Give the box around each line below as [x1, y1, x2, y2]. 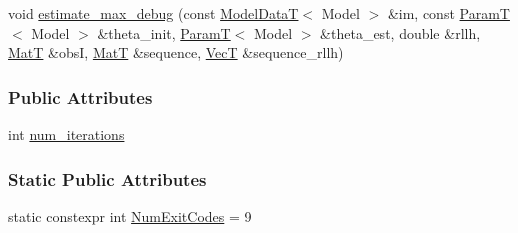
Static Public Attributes [8, 166, 207, 191]
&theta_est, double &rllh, [320, 22, 481, 43]
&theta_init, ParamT [97, 22, 231, 43]
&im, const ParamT [387, 3, 510, 23]
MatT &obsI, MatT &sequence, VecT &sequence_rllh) [8, 42, 344, 63]
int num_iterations [8, 124, 125, 144]
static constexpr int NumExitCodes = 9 [8, 205, 252, 226]
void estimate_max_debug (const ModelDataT [8, 3, 299, 23]
